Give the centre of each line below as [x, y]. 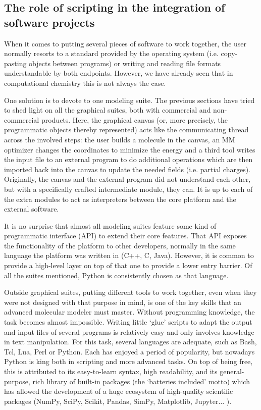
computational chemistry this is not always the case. [85, 83]
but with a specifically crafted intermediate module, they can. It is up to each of [128, 189]
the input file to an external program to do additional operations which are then [128, 159]
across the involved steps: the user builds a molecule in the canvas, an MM [120, 139]
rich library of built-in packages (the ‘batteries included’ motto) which [141, 381]
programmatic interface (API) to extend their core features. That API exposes [125, 236]
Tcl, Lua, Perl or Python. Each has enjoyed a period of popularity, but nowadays [129, 351]
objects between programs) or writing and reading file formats [125, 63]
